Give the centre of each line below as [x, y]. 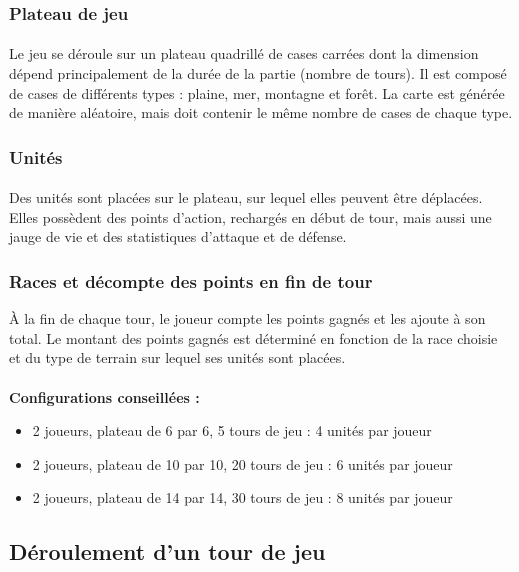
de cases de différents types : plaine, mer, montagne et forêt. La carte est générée [257, 92]
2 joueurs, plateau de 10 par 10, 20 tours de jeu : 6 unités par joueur [242, 463]
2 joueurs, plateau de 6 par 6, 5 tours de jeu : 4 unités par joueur [232, 430]
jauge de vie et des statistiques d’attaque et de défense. [178, 236]
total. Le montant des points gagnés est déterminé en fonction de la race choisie [253, 337]
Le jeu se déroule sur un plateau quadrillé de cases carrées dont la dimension [244, 53]
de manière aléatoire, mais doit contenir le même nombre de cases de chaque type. [261, 112]
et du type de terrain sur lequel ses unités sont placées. [177, 357]
